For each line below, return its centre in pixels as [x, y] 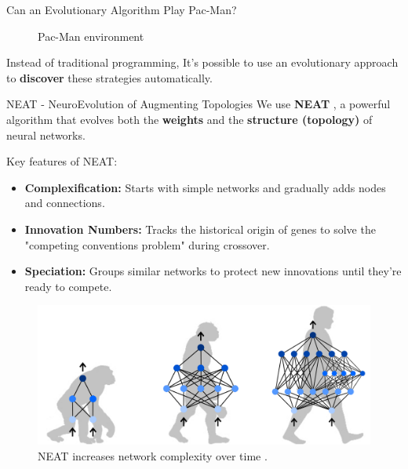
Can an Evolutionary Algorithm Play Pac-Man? [122, 9]
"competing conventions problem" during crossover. [147, 244]
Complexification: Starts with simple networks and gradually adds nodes [205, 187]
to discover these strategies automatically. [109, 77]
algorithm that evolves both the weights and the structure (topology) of [189, 119]
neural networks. [46, 135]
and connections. [65, 203]
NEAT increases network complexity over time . [153, 455]
